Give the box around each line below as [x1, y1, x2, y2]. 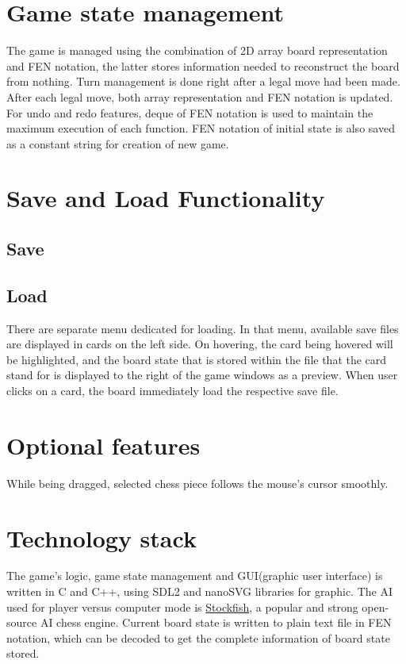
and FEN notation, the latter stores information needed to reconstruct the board [6, 57, 400, 74]
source [6, 614, 37, 631]
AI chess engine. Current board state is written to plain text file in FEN [40, 614, 392, 631]
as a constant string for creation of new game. [6, 135, 229, 152]
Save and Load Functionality [6, 182, 325, 214]
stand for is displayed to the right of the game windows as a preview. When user [6, 367, 398, 383]
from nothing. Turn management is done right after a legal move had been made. [6, 73, 400, 90]
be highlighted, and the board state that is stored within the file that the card [6, 351, 387, 367]
